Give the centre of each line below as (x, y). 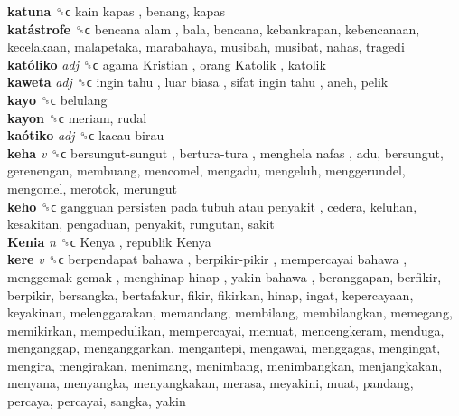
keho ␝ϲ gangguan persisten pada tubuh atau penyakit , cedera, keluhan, (212, 206)
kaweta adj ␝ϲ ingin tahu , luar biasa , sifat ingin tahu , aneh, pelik (198, 82)
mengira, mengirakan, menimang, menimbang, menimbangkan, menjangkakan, (225, 365)
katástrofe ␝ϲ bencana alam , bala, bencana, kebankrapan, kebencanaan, (214, 28)
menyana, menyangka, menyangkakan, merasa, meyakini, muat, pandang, (211, 383)
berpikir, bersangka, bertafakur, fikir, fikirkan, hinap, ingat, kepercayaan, (211, 294)
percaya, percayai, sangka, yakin (97, 401)
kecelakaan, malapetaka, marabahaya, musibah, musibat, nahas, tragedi (206, 47)
